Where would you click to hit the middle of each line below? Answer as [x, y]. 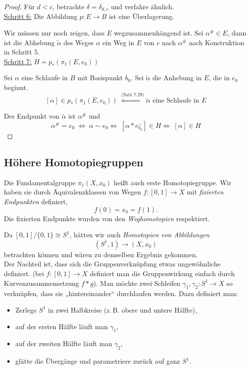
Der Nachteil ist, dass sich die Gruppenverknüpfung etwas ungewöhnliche [112, 264]
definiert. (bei [24, 273]
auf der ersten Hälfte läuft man [62, 326]
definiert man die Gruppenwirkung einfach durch [162, 273]
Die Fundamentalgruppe [40, 182]
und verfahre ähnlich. [143, 6]
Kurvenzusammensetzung [41, 283]
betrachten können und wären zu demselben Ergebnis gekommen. [101, 254]
